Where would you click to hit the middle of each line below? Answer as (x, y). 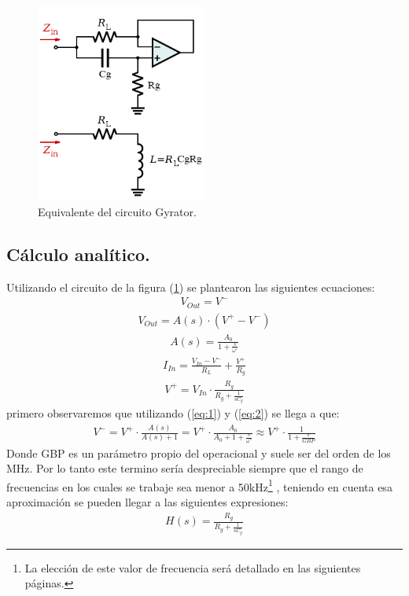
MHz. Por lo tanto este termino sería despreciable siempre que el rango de (185, 468)
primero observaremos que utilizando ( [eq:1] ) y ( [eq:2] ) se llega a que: (173, 413)
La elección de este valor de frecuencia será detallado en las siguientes (193, 567)
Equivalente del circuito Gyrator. (117, 211)
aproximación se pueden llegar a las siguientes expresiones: (147, 501)
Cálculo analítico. (78, 254)
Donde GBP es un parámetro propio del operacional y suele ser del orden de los (199, 453)
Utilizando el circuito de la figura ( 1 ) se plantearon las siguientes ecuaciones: (191, 287)
